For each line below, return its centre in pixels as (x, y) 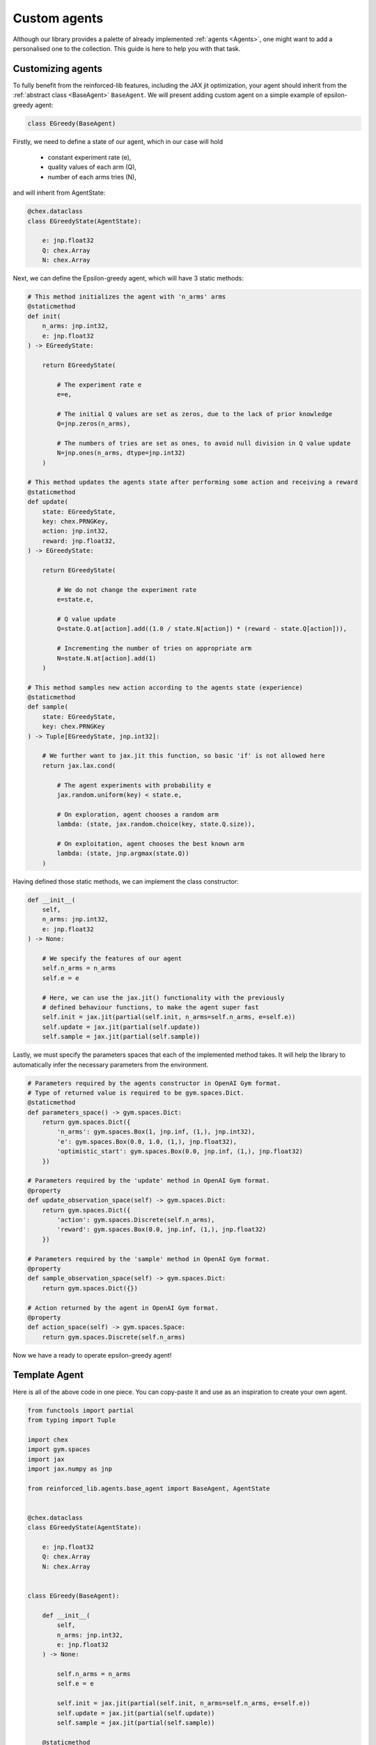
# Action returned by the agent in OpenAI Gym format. (123, 1308)
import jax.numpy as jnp (70, 1469)
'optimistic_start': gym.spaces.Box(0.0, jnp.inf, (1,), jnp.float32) (180, 1151)
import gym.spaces (59, 1449)
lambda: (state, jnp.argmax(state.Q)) (123, 854)
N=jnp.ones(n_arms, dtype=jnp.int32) (121, 453)
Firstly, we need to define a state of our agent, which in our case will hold (118, 141)
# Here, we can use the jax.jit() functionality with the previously (163, 997)
